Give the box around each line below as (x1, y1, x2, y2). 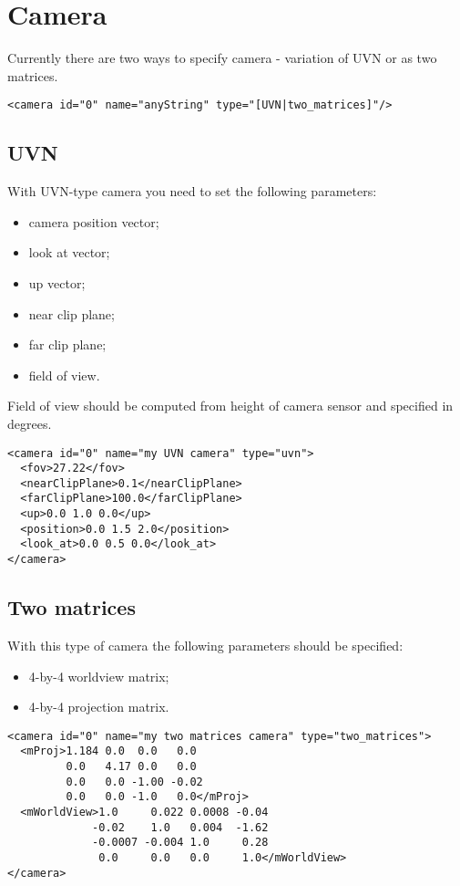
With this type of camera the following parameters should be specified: (7, 635, 404, 654)
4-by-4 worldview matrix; (28, 666, 169, 685)
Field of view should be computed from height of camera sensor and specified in (7, 396, 454, 415)
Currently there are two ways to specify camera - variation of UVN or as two (7, 48, 437, 68)
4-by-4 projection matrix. (28, 697, 169, 716)
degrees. (7, 413, 52, 433)
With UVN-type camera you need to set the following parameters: (7, 182, 377, 201)
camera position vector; (28, 212, 159, 231)
